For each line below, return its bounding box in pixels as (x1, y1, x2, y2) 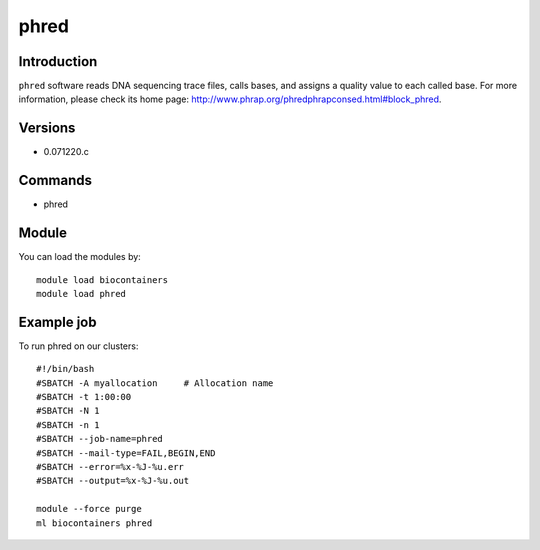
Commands (18, 172, 93, 189)
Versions (18, 120, 76, 137)
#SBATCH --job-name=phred (36, 433, 164, 445)
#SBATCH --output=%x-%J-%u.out (36, 475, 190, 487)
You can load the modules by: (18, 251, 142, 263)
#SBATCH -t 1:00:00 (36, 391, 132, 403)
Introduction (18, 53, 98, 70)
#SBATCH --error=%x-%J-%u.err (36, 461, 185, 472)
